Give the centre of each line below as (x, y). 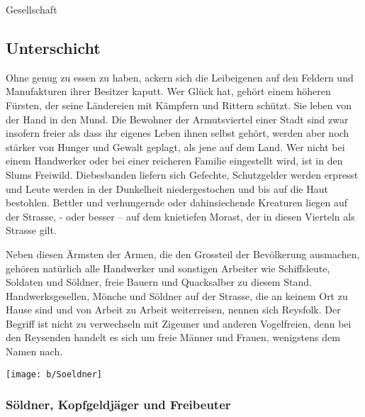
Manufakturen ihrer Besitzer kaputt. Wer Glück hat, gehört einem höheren (168, 91)
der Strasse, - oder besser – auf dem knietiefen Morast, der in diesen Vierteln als (180, 216)
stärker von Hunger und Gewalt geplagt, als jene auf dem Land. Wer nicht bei (175, 146)
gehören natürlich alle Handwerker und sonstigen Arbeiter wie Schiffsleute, (168, 268)
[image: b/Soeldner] (54, 374)
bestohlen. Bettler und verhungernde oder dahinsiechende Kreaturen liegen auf (177, 202)
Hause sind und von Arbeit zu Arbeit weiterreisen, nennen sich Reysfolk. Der (173, 310)
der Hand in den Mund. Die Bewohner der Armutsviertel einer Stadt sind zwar (177, 119)
